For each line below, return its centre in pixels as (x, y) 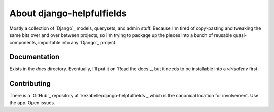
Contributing (30, 84)
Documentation (35, 57)
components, (23, 43)
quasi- (240, 35)
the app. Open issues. (32, 103)
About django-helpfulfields (68, 13)
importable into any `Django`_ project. (77, 43)
